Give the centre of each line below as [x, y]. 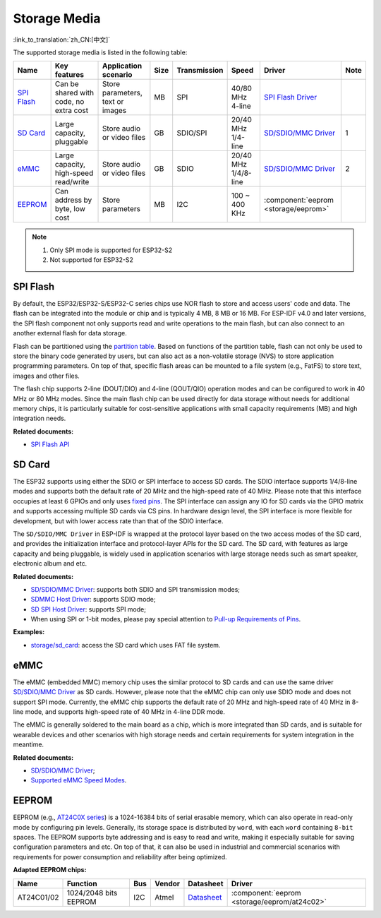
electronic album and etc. [50, 564]
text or [113, 102]
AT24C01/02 [38, 897]
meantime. [29, 744]
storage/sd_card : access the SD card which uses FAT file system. [126, 645]
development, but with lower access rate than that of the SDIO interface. [118, 521]
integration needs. [40, 418]
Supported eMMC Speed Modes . [79, 780]
